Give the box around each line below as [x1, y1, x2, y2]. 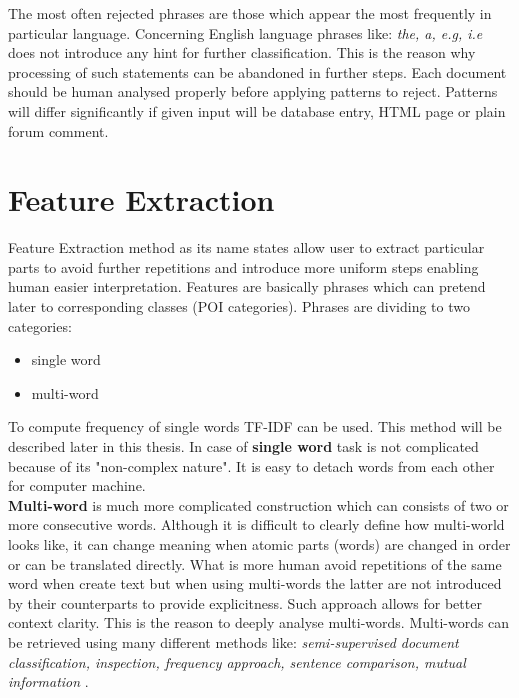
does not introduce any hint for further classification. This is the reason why [8, 42, 476, 63]
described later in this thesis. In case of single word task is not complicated [8, 436, 479, 457]
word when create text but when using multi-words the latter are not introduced [8, 573, 502, 594]
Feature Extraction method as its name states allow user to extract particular [8, 237, 485, 258]
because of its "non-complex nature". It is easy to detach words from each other [8, 455, 495, 476]
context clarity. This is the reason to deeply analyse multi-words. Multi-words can [8, 612, 510, 633]
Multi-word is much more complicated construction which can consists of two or [8, 494, 509, 515]
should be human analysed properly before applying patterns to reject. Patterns [8, 81, 498, 102]
